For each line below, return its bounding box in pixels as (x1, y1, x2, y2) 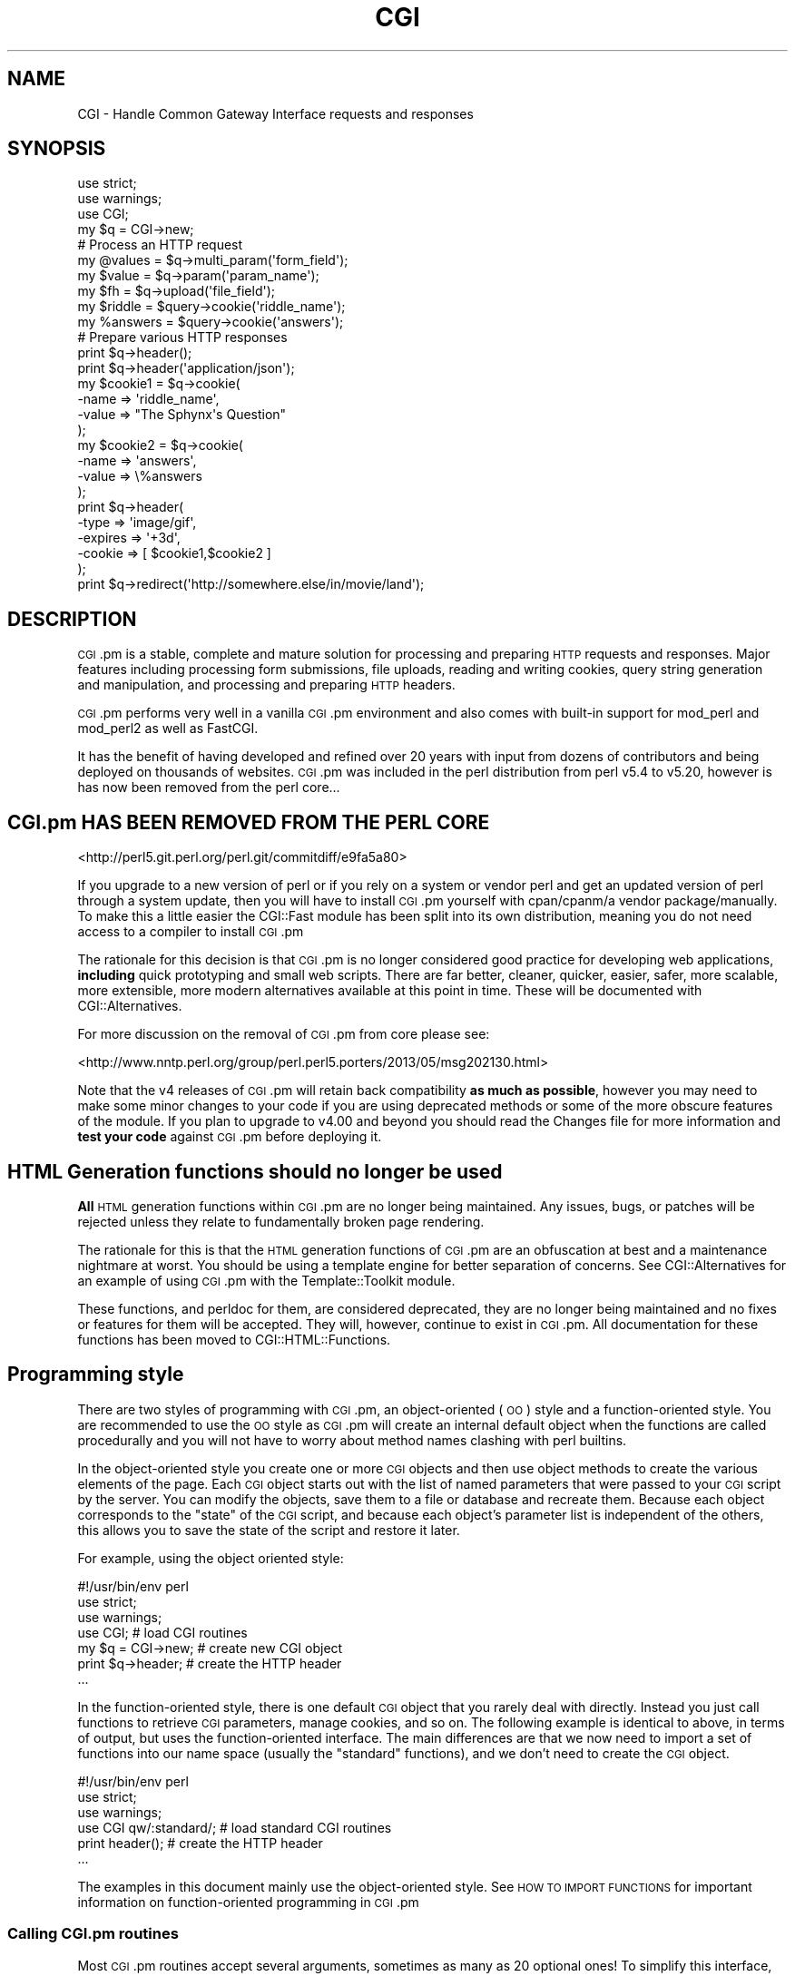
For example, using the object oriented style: (77, 1550, 344, 1566)
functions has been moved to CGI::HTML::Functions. (77, 1331, 391, 1347)
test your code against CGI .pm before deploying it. (77, 1129, 382, 1145)
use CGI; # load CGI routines (77, 1624, 248, 1640)
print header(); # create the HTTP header (77, 1834, 323, 1851)
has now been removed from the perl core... (77, 779, 340, 796)
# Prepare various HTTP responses (77, 329, 288, 346)
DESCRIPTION (7, 607, 137, 631)
